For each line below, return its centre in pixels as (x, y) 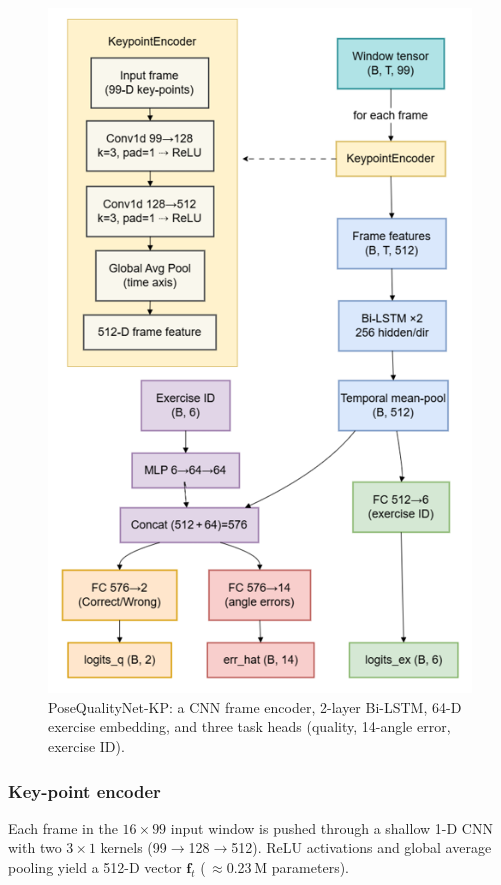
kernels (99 (133, 847)
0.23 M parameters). (287, 867)
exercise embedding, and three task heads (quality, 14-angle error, (249, 726)
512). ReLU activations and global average (361, 847)
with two (35, 847)
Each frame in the (63, 827)
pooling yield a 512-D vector (95, 867)
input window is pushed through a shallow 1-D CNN (331, 827)
